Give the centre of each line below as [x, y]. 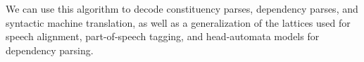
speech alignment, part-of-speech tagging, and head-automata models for [163, 36]
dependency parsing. [50, 50]
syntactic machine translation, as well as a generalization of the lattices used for [178, 22]
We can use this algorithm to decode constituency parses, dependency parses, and [182, 8]
